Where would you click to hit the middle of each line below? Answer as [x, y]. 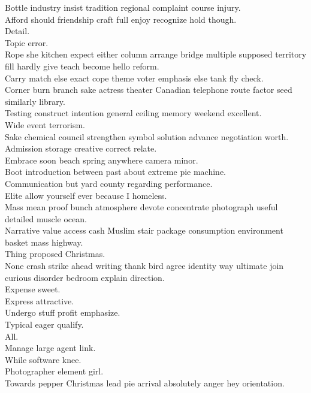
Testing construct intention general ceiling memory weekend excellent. [133, 113]
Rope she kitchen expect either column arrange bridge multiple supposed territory [156, 54]
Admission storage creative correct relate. [81, 148]
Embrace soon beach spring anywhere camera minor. [102, 160]
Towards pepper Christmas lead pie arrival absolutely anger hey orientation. [145, 383]
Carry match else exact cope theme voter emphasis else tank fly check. [134, 78]
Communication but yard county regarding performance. [109, 183]
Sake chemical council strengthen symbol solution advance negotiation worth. [147, 136]
